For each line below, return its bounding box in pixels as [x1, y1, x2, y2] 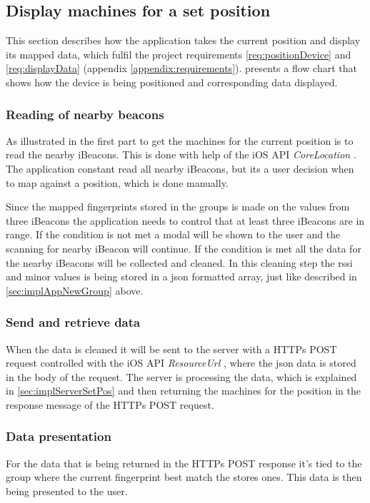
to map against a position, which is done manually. [6, 175, 229, 190]
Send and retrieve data [6, 313, 141, 331]
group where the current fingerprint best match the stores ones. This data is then [6, 469, 362, 484]
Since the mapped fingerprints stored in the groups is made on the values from [6, 199, 350, 214]
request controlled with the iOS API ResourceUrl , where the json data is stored [6, 355, 356, 370]
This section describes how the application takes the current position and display [6, 33, 361, 48]
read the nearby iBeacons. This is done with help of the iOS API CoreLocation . [6, 147, 356, 162]
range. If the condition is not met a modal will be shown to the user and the [6, 227, 341, 242]
